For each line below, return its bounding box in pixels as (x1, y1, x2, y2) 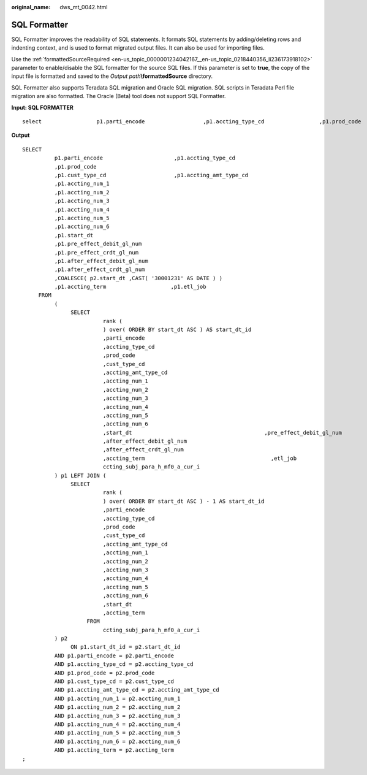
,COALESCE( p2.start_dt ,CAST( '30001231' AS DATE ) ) (54, 275, 223, 281)
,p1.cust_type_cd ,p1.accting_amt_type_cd (54, 172, 249, 178)
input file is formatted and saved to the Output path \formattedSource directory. (11, 72, 213, 80)
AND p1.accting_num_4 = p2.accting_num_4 (54, 720, 181, 728)
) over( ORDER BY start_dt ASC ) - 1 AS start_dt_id (102, 497, 265, 505)
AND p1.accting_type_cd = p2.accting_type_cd (54, 661, 194, 668)
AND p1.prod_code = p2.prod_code (54, 669, 155, 676)
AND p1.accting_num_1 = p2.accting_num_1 (54, 695, 181, 702)
